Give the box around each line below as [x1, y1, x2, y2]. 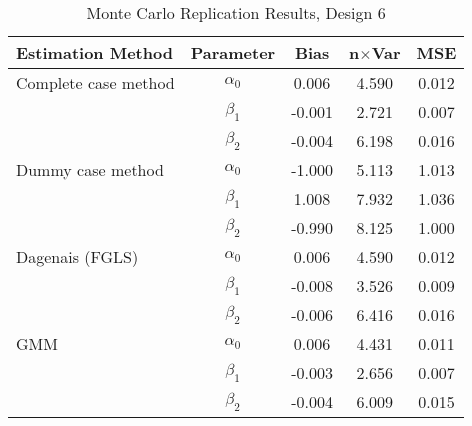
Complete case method [16, 71, 175, 94]
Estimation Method [16, 41, 173, 64]
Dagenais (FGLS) [16, 245, 139, 268]
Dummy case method [16, 158, 164, 181]
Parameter [190, 41, 276, 64]
